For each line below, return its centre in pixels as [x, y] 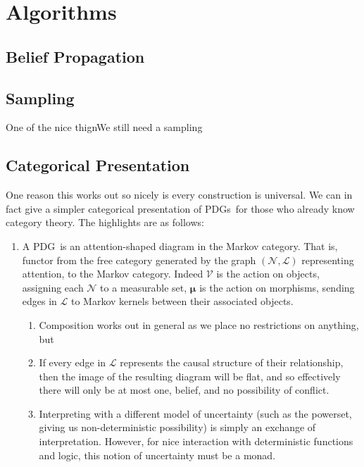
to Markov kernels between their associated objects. [182, 301]
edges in [39, 301]
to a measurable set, [144, 287]
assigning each [53, 287]
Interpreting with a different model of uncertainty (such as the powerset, [195, 413]
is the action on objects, [268, 274]
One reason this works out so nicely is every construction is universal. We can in [179, 195]
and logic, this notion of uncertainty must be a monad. [157, 455]
